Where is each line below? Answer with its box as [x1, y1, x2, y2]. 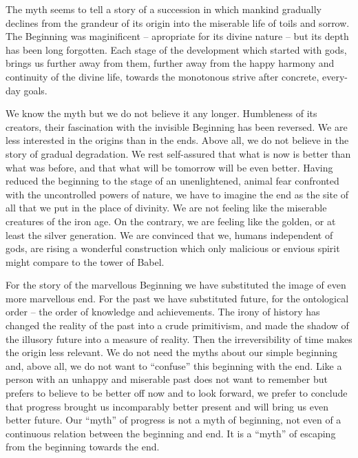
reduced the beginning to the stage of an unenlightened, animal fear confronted [6, 174, 339, 188]
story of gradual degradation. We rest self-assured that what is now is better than [6, 146, 351, 160]
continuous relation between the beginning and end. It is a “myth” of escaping [6, 426, 336, 440]
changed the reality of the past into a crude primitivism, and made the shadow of [6, 318, 349, 333]
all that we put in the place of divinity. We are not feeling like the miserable [6, 200, 327, 215]
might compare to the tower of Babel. [6, 254, 165, 269]
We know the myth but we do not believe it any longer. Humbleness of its [6, 106, 317, 121]
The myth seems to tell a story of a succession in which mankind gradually [6, 2, 322, 16]
